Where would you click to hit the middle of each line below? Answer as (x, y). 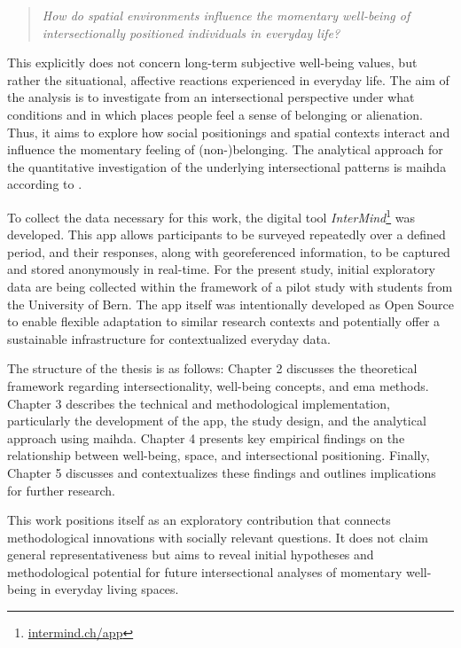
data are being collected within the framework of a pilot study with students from (230, 286)
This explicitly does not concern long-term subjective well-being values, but (212, 62)
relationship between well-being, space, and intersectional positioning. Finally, (219, 455)
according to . (45, 184)
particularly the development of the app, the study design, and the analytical (217, 421)
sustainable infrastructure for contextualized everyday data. (169, 338)
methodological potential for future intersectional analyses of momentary (205, 571)
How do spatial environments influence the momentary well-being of (226, 15)
